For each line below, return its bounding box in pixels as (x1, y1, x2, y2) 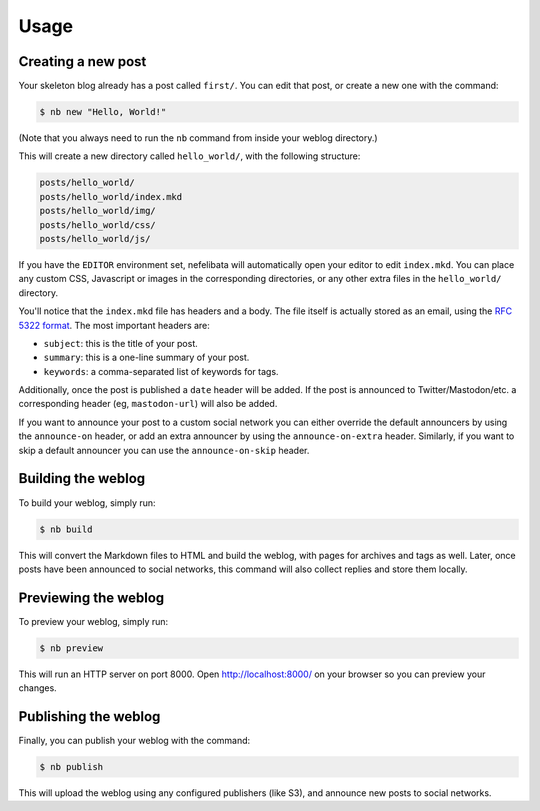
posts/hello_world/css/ (39, 219, 157, 230)
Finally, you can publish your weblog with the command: (18, 735, 251, 747)
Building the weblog (18, 470, 146, 487)
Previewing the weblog (18, 589, 165, 606)
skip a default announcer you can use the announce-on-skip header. (18, 444, 310, 456)
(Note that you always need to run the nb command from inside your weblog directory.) (18, 132, 379, 144)
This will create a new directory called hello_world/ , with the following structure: (18, 150, 361, 162)
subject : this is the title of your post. (43, 337, 199, 349)
